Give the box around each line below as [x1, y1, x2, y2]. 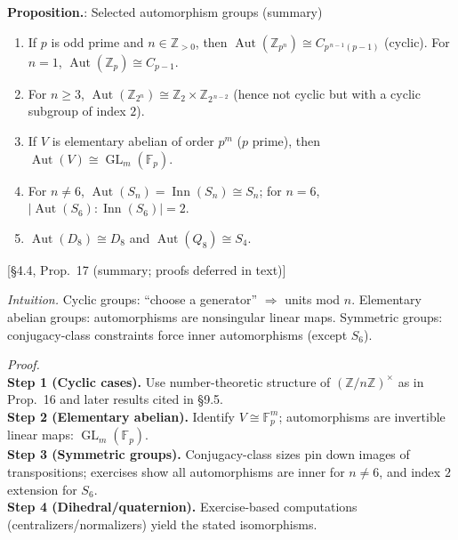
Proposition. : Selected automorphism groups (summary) [7, 3, 323, 20]
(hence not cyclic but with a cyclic [233, 84, 421, 102]
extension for [7, 480, 77, 498]
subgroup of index [28, 101, 126, 120]
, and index [379, 462, 441, 480]
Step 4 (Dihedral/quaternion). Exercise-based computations [7, 497, 358, 516]
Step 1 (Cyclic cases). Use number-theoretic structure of [7, 372, 331, 391]
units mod [285, 290, 341, 309]
